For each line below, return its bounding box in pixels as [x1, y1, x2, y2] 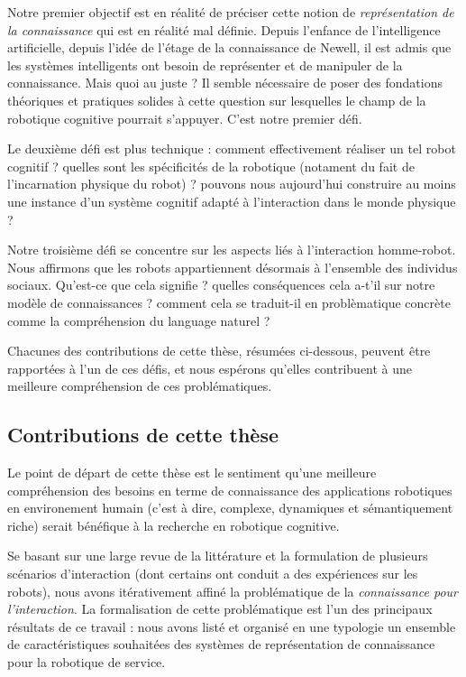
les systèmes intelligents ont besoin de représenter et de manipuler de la [7, 55, 403, 74]
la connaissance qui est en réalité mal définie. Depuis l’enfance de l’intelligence [7, 20, 441, 39]
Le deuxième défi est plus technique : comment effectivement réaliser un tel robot [7, 139, 456, 158]
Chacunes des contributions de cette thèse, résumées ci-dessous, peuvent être [7, 341, 431, 360]
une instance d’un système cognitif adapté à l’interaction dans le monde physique [7, 191, 456, 210]
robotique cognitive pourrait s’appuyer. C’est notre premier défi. [7, 108, 362, 127]
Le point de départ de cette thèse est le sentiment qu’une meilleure [7, 463, 377, 482]
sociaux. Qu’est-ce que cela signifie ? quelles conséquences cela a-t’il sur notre [7, 275, 435, 294]
